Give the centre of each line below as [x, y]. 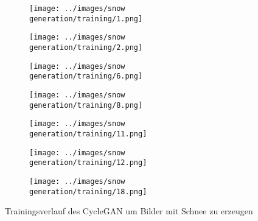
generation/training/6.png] [86, 76]
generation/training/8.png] [86, 105]
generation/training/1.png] [86, 19]
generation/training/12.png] [88, 163]
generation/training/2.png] [86, 47]
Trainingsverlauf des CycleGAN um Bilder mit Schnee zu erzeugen [129, 211]
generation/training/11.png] [88, 134]
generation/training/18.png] [88, 191]
